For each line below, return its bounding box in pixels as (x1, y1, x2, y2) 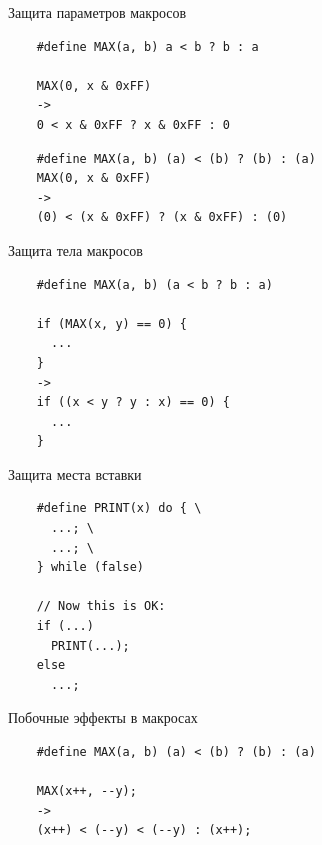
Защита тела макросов (8, 239, 143, 260)
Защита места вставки (8, 463, 142, 484)
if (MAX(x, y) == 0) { (36, 316, 187, 331)
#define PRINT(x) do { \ (36, 501, 202, 516)
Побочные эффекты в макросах (8, 707, 198, 728)
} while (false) (36, 560, 145, 575)
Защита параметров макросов (8, 2, 187, 22)
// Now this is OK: (36, 599, 166, 614)
